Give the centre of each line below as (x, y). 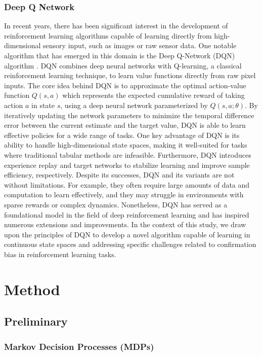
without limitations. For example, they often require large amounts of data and (127, 184)
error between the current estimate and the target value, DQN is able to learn (125, 125)
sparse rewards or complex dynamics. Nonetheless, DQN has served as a (116, 204)
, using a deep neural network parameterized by (134, 105)
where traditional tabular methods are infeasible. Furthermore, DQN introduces (128, 154)
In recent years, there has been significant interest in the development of (116, 26)
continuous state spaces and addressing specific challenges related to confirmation (130, 244)
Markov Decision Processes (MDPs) (79, 346)
